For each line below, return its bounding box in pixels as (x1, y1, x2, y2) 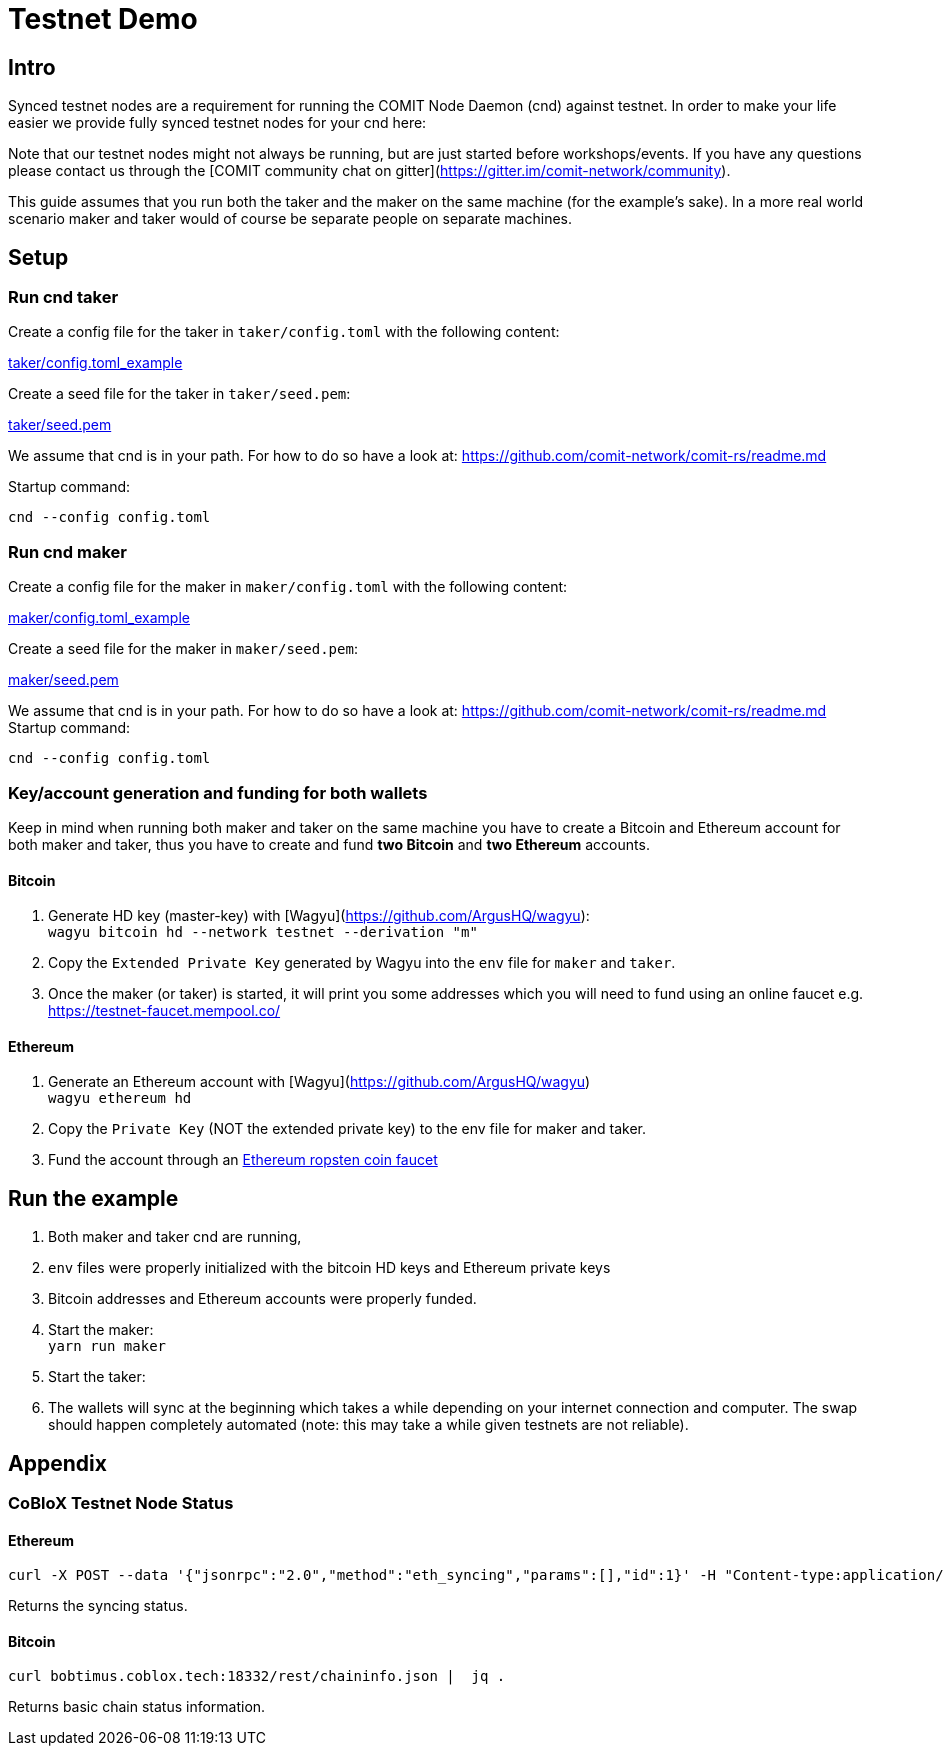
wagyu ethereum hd (48, 1090, 192, 1107)
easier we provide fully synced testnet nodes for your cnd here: (8, 114, 427, 132)
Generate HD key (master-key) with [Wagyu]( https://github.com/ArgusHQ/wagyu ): (48, 907, 590, 925)
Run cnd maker (8, 541, 127, 562)
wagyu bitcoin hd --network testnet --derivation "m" (48, 924, 478, 941)
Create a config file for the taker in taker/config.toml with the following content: (8, 323, 560, 341)
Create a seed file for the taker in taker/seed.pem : (8, 385, 351, 403)
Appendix (8, 1450, 107, 1476)
